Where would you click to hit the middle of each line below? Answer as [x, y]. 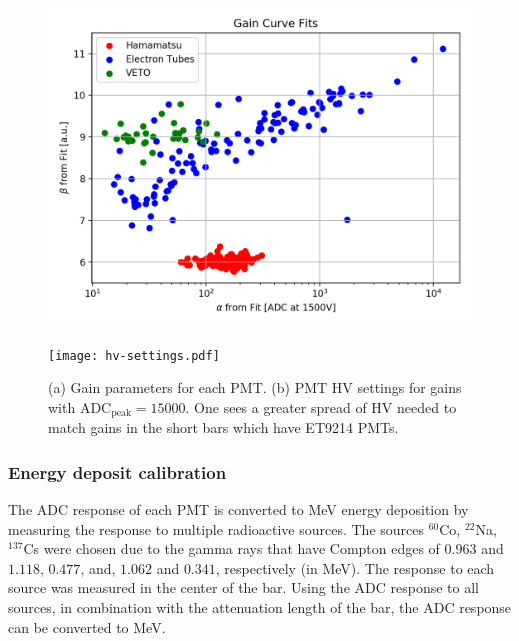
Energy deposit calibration [117, 471]
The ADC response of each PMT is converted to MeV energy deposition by [238, 509]
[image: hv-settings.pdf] [134, 355]
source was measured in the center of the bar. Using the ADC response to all [243, 587]
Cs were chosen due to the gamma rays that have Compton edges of [231, 548]
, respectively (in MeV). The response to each [355, 567]
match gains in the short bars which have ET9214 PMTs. [223, 427]
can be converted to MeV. [87, 626]
